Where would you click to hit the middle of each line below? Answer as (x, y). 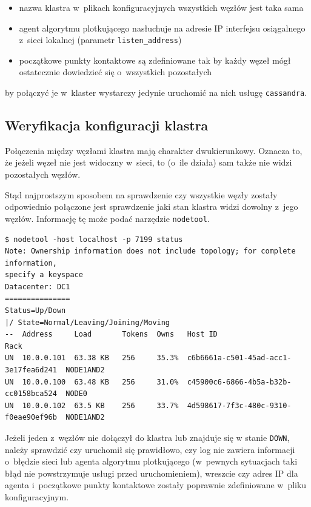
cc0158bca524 (31, 394)
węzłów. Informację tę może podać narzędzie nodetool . (107, 218)
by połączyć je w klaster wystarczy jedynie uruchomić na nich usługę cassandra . (156, 92)
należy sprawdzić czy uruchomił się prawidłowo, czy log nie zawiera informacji (150, 449)
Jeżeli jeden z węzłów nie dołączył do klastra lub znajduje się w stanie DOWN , (147, 438)
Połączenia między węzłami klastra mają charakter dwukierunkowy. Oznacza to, (154, 150)
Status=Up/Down (35, 311)
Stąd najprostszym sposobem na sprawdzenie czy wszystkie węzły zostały (141, 194)
